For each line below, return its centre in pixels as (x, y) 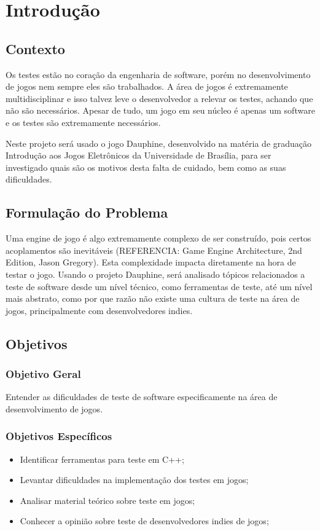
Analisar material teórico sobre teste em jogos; (107, 500)
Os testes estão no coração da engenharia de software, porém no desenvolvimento (158, 74)
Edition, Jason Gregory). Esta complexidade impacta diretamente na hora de (151, 262)
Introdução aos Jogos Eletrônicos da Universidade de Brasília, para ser (139, 155)
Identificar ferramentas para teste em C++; (102, 459)
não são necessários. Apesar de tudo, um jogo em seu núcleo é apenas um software (160, 110)
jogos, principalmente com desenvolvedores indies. (99, 310)
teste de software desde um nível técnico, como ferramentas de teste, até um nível (159, 286)
